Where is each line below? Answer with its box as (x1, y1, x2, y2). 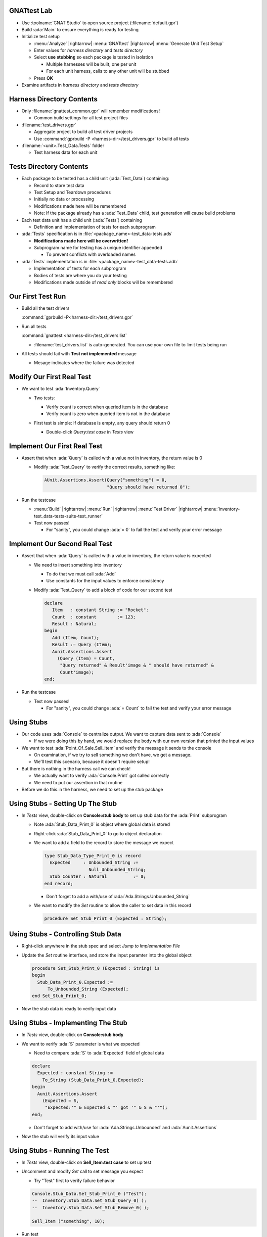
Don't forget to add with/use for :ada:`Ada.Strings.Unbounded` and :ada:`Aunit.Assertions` (34, 1124, 218, 1130)
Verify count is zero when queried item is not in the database (46, 411, 171, 417)
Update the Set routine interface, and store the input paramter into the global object (21, 952, 192, 958)
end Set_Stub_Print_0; (32, 993, 87, 999)
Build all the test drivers (21, 305, 70, 311)
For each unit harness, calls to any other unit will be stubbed (46, 68, 170, 74)
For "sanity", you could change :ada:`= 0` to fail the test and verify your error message (46, 527, 222, 533)
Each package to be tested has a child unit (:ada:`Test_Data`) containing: (21, 176, 170, 182)
